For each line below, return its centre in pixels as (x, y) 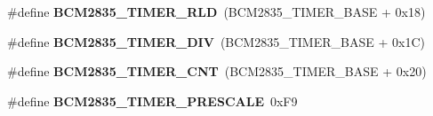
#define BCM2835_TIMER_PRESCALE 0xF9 (152, 101)
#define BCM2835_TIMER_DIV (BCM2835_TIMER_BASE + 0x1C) (216, 41)
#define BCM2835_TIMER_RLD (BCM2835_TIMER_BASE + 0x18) (216, 12)
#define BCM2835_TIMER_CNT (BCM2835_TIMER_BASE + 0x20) (217, 71)
